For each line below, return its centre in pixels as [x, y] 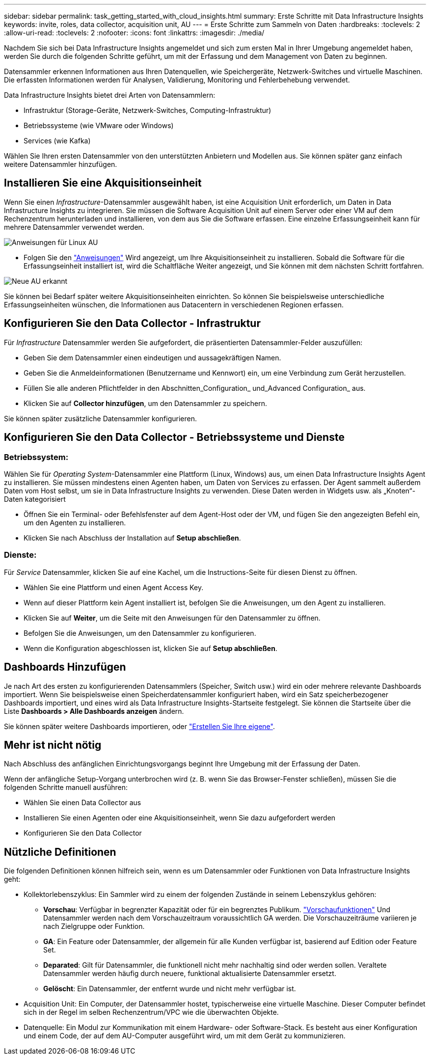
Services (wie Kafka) [57, 141]
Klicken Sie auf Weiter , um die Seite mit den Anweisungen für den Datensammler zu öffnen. [172, 618]
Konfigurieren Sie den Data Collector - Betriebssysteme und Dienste [174, 437]
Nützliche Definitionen [60, 852]
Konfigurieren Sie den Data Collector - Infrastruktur [132, 324]
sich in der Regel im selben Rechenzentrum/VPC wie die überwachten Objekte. [151, 1012]
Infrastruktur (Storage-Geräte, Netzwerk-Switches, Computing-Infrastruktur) [148, 110]
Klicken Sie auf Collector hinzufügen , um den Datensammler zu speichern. [145, 403]
